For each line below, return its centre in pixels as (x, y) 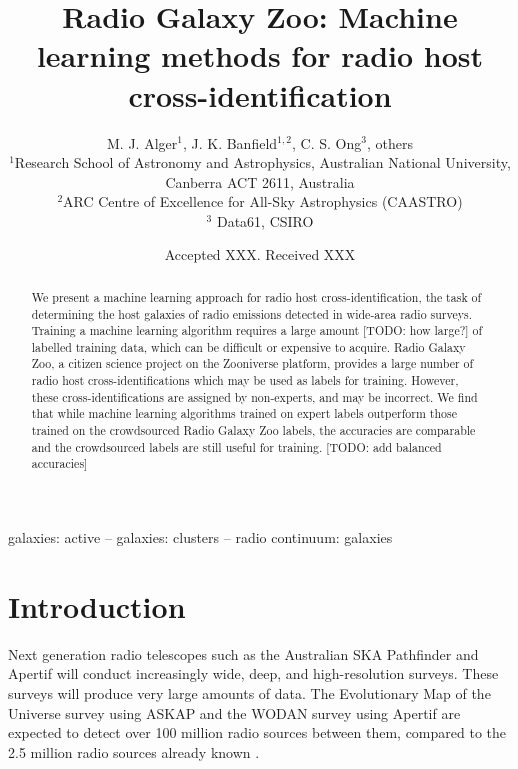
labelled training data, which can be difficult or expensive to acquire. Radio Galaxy (248, 346)
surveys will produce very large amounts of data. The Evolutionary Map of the (249, 692)
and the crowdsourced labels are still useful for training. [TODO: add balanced (236, 446)
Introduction (97, 605)
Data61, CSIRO (265, 220)
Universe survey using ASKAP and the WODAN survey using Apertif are (234, 712)
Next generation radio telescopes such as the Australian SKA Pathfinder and (243, 653)
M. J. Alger (142, 142)
